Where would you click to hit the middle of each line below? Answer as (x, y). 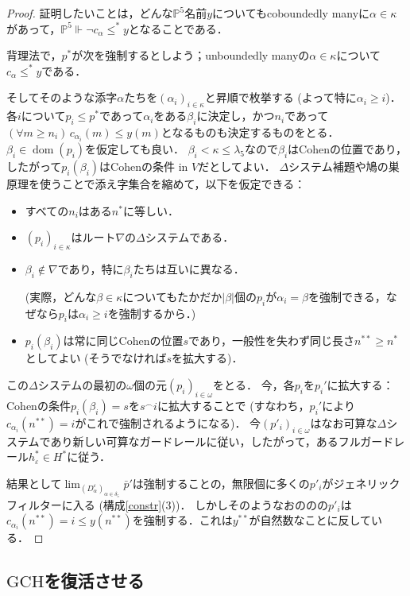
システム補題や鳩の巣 (344, 166)
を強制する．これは (182, 520)
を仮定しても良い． (135, 149)
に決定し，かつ (236, 116)
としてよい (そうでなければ (96, 358)
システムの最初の (82, 385)
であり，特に (91, 269)
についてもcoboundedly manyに (291, 13)
